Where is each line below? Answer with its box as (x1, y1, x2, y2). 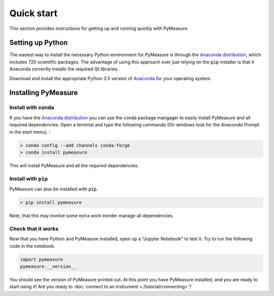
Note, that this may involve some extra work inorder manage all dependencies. (9, 213, 174, 219)
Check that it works (9, 225, 59, 232)
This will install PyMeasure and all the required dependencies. (9, 162, 139, 168)
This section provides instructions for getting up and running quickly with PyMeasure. (9, 25, 189, 31)
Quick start (9, 8, 58, 19)
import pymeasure (20, 256, 63, 262)
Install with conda (9, 104, 54, 111)
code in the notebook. (9, 243, 55, 249)
